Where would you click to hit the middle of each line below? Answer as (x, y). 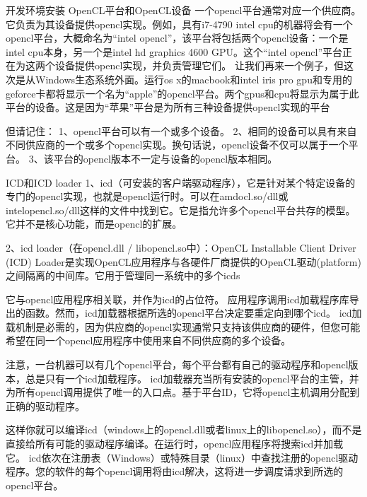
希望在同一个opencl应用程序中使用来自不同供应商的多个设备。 (148, 340)
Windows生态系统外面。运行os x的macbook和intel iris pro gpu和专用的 (193, 79)
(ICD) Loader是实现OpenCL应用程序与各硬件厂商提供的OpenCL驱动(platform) (183, 261)
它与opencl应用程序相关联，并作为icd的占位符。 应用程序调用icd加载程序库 (177, 299)
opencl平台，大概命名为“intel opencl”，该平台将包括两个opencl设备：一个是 (177, 38)
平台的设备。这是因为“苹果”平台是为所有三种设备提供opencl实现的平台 (168, 107)
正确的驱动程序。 (45, 405)
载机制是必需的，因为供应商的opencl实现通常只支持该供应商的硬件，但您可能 (183, 326)
